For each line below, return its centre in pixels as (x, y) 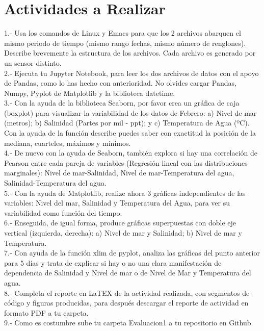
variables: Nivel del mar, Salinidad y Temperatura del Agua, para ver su (117, 203)
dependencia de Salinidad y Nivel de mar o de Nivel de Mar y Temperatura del (128, 273)
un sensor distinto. (33, 62)
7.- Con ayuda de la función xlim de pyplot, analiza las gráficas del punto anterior (132, 253)
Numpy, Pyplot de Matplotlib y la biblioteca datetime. (90, 93)
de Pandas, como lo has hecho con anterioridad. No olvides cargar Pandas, (120, 83)
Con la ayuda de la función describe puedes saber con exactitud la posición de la (130, 133)
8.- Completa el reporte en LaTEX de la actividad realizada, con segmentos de (127, 292)
